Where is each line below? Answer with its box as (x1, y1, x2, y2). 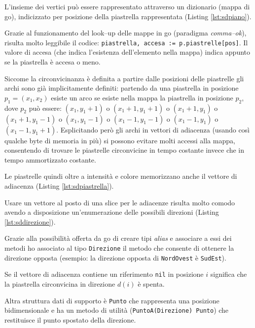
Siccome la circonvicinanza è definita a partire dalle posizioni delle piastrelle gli (4, 73, 244, 83)
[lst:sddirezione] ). (4, 216, 56, 227)
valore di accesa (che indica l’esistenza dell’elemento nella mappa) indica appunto (4, 47, 251, 57)
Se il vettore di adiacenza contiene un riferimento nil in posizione (4, 269, 204, 279)
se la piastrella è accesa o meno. (4, 57, 101, 67)
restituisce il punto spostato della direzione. (4, 314, 136, 325)
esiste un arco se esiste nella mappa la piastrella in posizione (51, 92, 233, 102)
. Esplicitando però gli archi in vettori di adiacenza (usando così (56, 124, 250, 134)
